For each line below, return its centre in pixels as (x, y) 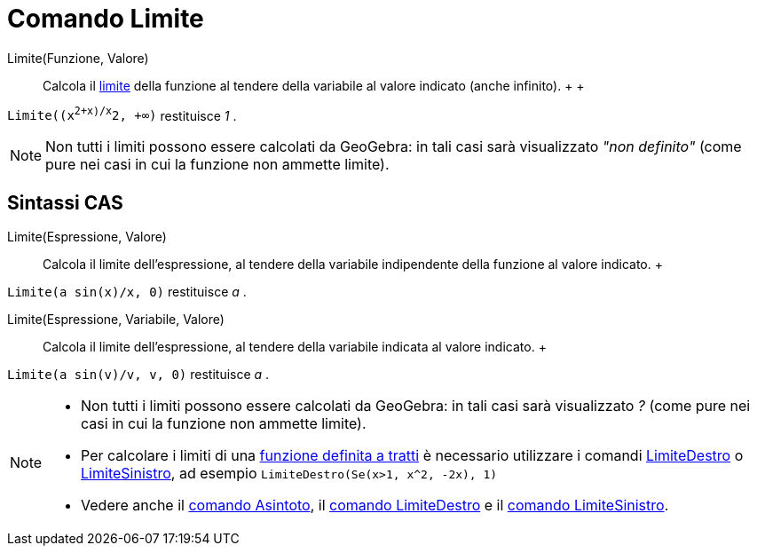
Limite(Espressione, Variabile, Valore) (116, 320)
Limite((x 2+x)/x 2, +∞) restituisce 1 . (122, 114)
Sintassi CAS (65, 202)
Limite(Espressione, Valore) (87, 237)
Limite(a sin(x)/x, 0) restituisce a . (127, 292)
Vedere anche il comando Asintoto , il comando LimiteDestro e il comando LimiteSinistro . (375, 506)
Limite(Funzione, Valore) (78, 58)
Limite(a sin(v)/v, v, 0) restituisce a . (138, 375)
